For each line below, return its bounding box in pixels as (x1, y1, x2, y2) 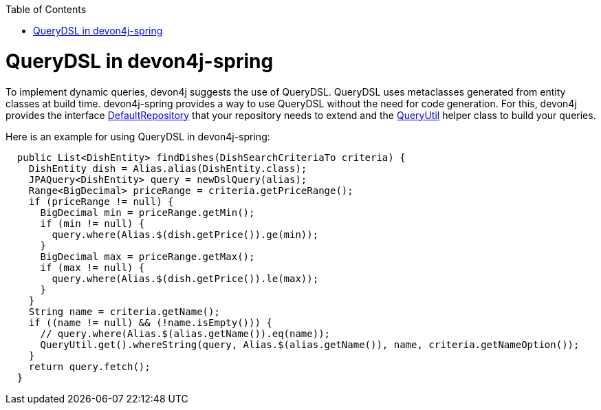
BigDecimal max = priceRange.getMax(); (40, 250, 255, 262)
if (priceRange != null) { (28, 195, 174, 207)
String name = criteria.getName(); (28, 305, 220, 317)
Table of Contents (6, 3, 87, 15)
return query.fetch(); (28, 360, 151, 372)
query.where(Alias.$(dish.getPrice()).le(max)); (52, 272, 319, 284)
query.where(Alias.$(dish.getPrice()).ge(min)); (52, 228, 319, 240)
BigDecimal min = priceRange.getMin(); (40, 206, 255, 218)
